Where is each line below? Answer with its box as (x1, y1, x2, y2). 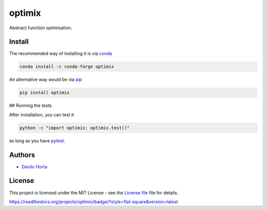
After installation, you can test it (9, 111, 74, 117)
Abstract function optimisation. (9, 25, 72, 31)
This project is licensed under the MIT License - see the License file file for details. (9, 190, 179, 196)
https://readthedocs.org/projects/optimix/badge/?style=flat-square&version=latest (9, 199, 178, 205)
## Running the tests (9, 103, 52, 108)
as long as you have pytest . (9, 138, 66, 144)
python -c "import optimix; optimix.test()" (19, 125, 130, 131)
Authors (9, 151, 35, 159)
